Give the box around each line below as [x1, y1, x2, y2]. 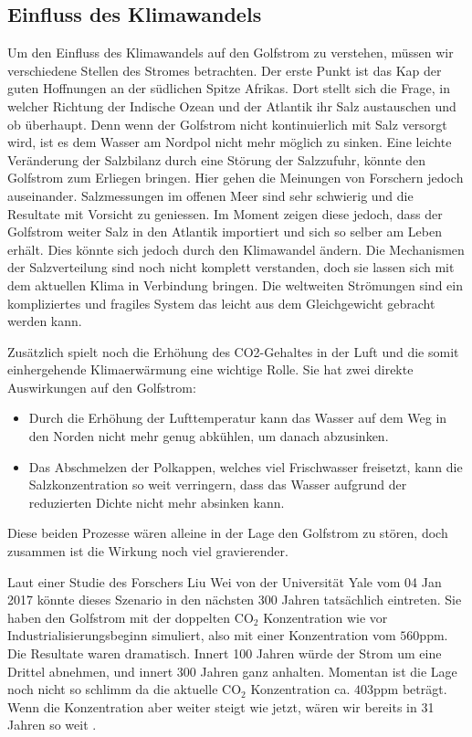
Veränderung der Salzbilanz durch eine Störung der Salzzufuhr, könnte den [7, 150, 426, 169]
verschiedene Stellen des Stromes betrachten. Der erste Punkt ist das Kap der [7, 60, 442, 79]
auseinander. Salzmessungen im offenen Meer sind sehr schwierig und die [7, 185, 414, 205]
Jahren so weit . [7, 715, 97, 734]
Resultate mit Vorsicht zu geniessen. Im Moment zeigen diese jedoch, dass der [7, 204, 443, 223]
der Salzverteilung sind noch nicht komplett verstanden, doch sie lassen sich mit [7, 258, 455, 277]
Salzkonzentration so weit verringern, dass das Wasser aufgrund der [28, 475, 407, 494]
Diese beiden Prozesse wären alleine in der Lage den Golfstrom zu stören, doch [7, 523, 448, 542]
